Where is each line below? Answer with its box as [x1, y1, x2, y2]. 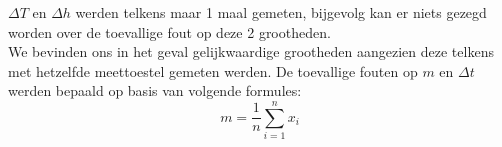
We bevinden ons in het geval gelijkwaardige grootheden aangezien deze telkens [8, 41, 494, 62]
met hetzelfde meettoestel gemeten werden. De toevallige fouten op [8, 60, 418, 81]
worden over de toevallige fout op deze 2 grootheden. [8, 21, 331, 42]
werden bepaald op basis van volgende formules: [8, 80, 302, 101]
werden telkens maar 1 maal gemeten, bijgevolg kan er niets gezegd [75, 2, 487, 22]
